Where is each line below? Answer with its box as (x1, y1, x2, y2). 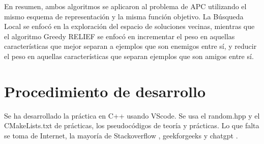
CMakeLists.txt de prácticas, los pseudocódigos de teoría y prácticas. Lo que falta (4, 120, 259, 131)
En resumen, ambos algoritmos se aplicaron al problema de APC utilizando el (4, 1, 247, 11)
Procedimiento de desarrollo (4, 80, 206, 101)
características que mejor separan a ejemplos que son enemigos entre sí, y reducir (4, 41, 257, 51)
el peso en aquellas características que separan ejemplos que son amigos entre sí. (4, 50, 254, 61)
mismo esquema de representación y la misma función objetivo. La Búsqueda (4, 11, 244, 21)
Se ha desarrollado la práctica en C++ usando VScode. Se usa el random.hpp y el (4, 110, 260, 121)
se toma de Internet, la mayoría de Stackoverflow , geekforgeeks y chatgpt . (4, 130, 238, 140)
